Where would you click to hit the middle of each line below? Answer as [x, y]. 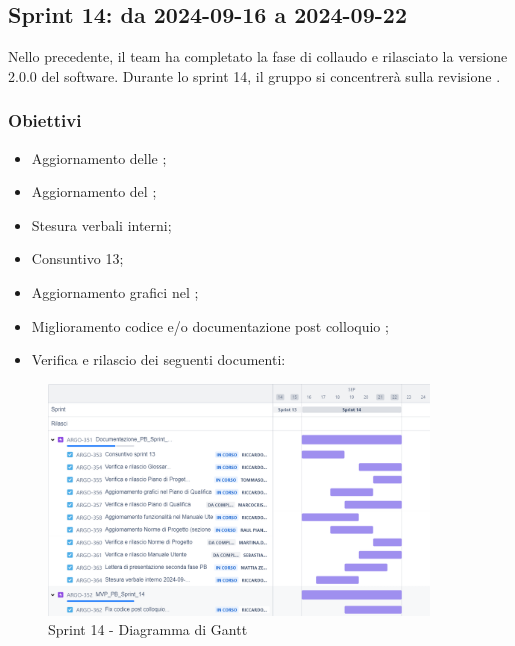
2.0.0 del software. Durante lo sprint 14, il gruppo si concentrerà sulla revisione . [254, 75]
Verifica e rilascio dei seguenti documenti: [158, 359]
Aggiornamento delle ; [99, 157]
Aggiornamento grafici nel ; [115, 291]
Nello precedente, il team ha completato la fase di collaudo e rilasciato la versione [258, 56]
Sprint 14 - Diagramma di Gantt [148, 629]
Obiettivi [45, 120]
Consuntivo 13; [77, 258]
